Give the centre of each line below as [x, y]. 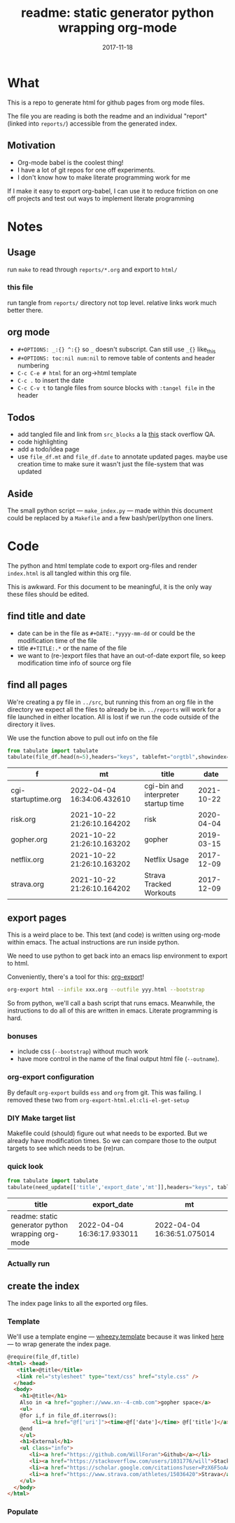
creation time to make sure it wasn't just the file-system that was [111, 464]
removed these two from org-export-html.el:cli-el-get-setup [99, 1099]
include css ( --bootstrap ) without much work [83, 1051]
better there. [25, 310]
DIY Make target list [41, 1118]
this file [20, 287]
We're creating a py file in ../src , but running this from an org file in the [111, 702]
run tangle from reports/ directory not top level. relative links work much [112, 302]
